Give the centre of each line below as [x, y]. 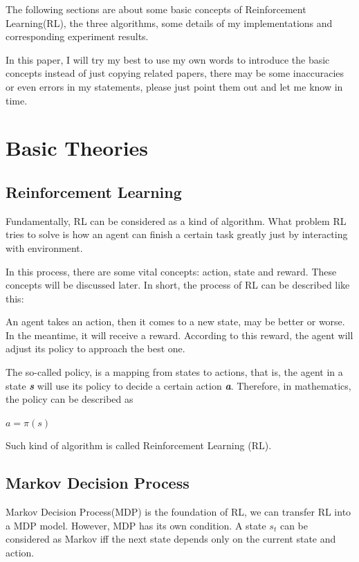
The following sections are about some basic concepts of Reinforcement [156, 9]
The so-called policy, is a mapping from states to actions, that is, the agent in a [174, 372]
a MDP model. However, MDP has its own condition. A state [136, 525]
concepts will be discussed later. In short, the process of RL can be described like [178, 285]
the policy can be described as [70, 399]
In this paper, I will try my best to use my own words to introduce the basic [168, 59]
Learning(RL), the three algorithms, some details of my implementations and [169, 22]
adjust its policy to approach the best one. [95, 348]
